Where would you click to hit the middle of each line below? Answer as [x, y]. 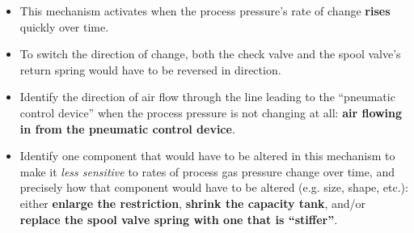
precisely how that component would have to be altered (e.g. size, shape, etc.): [214, 187]
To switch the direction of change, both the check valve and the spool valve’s [210, 54]
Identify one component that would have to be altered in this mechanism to [207, 156]
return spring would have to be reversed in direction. [150, 69]
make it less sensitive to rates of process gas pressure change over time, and [207, 171]
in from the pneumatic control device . [127, 128]
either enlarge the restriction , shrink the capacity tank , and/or [193, 203]
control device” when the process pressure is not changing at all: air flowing [211, 112]
